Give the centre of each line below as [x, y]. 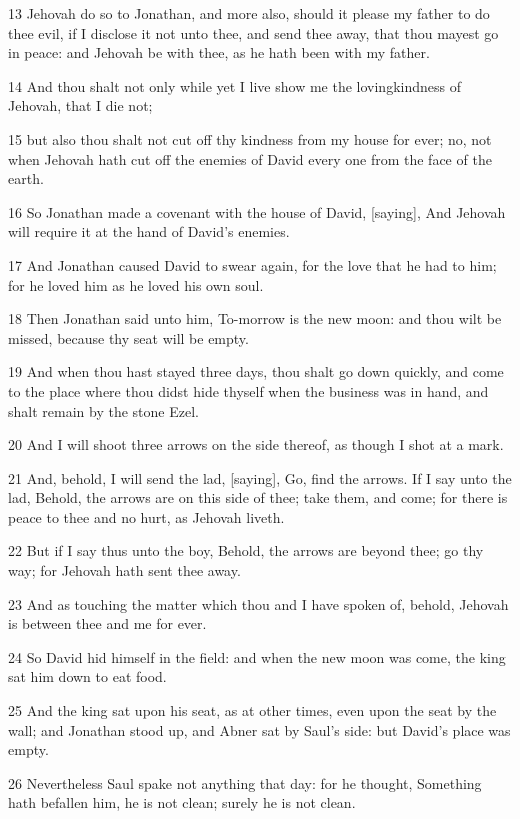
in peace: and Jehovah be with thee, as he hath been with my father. [219, 52]
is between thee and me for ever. [107, 623]
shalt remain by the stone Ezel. [103, 410]
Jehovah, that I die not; [80, 105]
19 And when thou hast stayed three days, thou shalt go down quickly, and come [256, 371]
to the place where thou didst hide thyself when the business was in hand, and [248, 390]
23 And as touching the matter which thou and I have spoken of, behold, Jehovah [258, 603]
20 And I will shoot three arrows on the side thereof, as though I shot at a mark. [256, 444]
